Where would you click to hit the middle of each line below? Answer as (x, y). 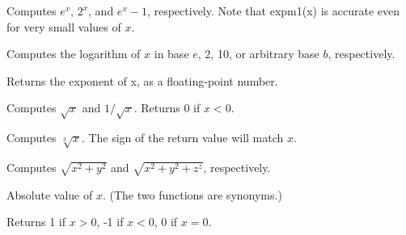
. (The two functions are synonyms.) (192, 194)
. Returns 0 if (167, 108)
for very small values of (64, 26)
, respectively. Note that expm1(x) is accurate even (273, 10)
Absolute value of (50, 194)
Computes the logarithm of (74, 54)
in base (171, 54)
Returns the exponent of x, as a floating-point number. (142, 80)
